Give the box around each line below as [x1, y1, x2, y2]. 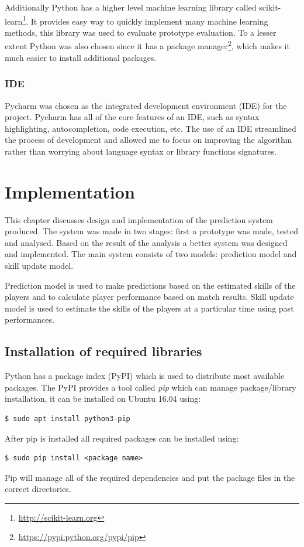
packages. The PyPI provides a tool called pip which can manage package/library [5, 381, 296, 393]
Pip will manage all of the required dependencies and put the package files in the [5, 471, 295, 483]
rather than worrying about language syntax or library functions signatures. [5, 145, 277, 157]
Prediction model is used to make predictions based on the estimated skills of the [5, 279, 296, 291]
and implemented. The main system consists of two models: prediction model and [5, 248, 297, 260]
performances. [5, 313, 54, 326]
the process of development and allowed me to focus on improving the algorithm [5, 134, 292, 146]
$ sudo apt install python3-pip [5, 414, 130, 423]
